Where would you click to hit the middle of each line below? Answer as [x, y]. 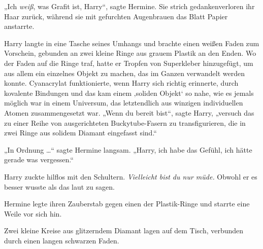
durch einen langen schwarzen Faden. [62, 240]
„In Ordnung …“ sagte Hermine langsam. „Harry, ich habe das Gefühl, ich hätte [128, 149]
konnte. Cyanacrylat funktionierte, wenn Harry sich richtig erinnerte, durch [121, 83]
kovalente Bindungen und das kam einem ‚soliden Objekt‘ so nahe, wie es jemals [129, 93]
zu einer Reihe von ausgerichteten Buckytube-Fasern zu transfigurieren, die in [125, 122]
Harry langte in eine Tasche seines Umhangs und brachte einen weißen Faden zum [132, 43]
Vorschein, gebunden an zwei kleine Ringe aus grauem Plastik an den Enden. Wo [130, 53]
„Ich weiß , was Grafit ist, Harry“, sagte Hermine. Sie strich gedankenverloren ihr [129, 6]
